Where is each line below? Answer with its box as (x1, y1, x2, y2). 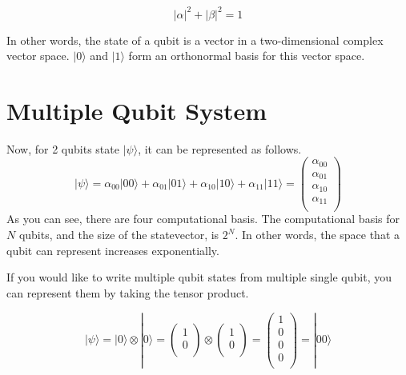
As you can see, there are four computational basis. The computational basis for (6, 210, 400, 227)
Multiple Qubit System (6, 94, 267, 126)
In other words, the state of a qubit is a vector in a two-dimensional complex (6, 31, 384, 48)
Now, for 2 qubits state (6, 140, 119, 157)
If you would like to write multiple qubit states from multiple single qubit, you (6, 269, 392, 285)
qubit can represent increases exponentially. (6, 241, 219, 258)
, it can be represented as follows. (138, 140, 302, 157)
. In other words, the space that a (235, 226, 400, 243)
